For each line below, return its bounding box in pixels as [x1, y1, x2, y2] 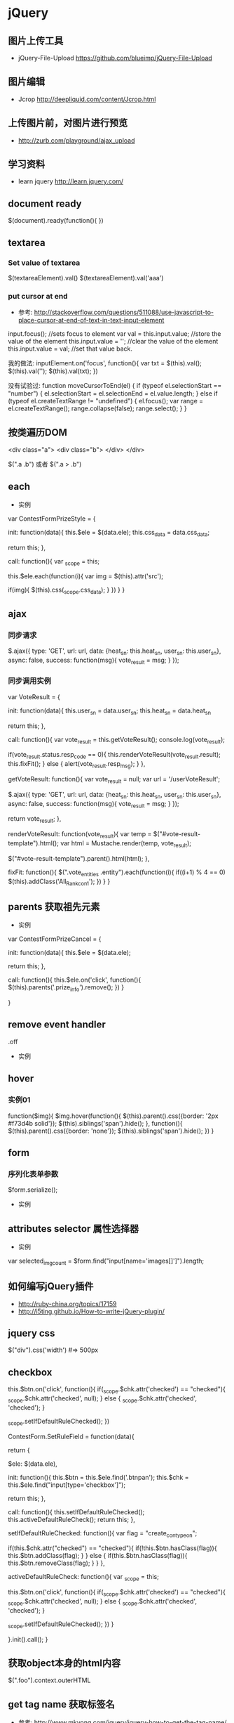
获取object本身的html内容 [8, 1657, 121, 1669]
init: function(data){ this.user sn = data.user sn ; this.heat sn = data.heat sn [8, 706, 212, 716]
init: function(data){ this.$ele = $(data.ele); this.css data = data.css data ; [8, 528, 209, 538]
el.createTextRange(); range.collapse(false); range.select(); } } [8, 404, 188, 412]
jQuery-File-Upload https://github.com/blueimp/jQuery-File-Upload [18, 54, 212, 62]
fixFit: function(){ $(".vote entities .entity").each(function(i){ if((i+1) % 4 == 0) [8, 868, 226, 878]
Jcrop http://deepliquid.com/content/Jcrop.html [18, 95, 156, 103]
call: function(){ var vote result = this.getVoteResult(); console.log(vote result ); [8, 735, 225, 746]
